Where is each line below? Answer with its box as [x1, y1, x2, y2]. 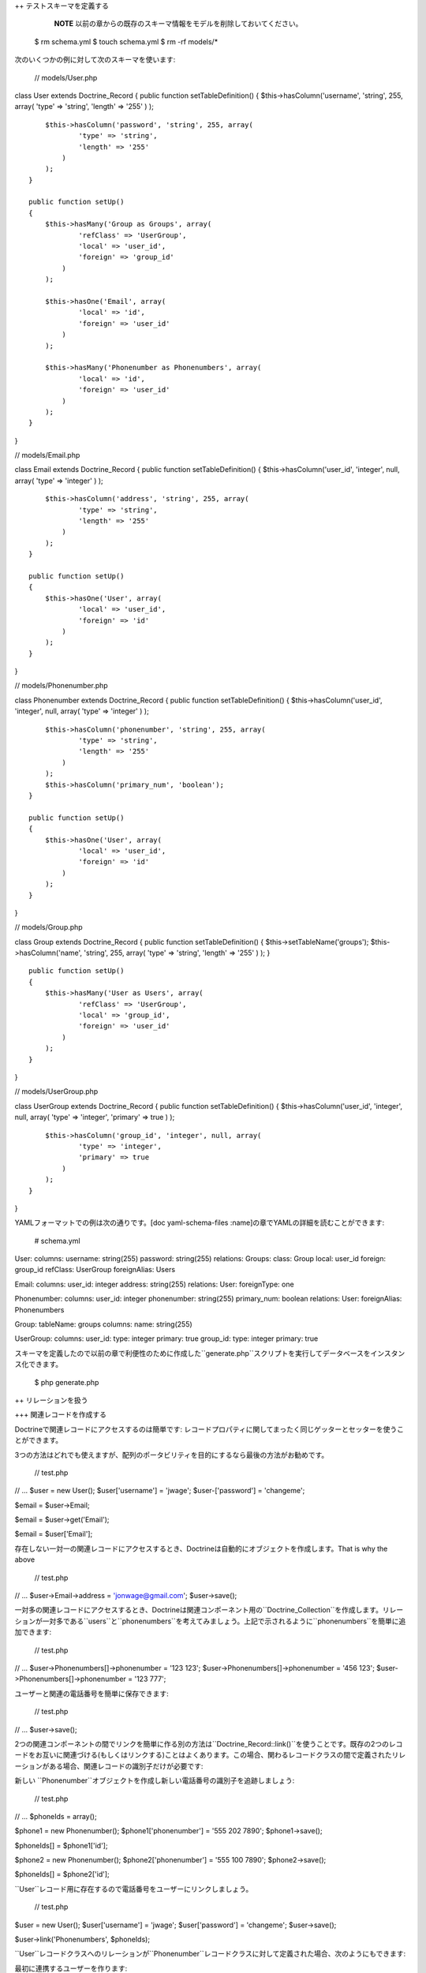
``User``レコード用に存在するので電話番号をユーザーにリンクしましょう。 [14, 1884, 253, 1893]
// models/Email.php [14, 451, 80, 460]
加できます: [14, 1627, 52, 1637]
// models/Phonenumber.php [14, 681, 108, 691]
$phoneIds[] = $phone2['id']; [14, 1870, 110, 1879]
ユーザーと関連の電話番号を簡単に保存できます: [14, 1689, 169, 1698]
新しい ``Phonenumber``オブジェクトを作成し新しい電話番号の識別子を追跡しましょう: [14, 1776, 295, 1785]
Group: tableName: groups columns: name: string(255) [14, 1320, 192, 1329]
